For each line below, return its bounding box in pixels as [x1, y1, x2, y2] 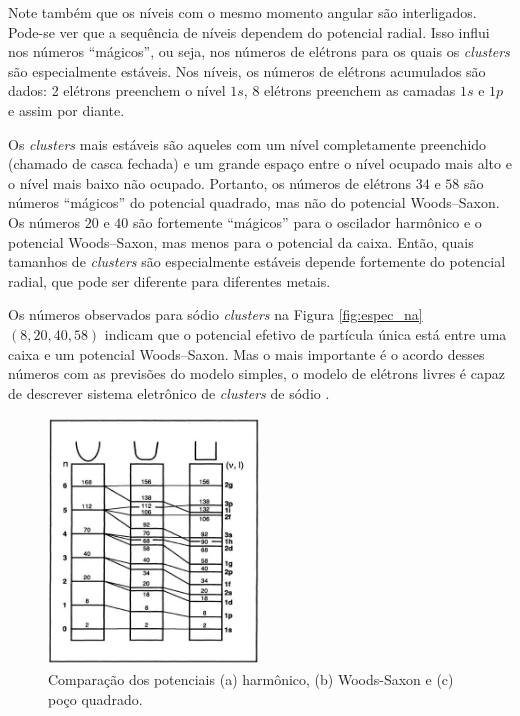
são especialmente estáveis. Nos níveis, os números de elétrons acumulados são [8, 60, 486, 81]
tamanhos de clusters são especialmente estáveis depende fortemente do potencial [8, 251, 506, 272]
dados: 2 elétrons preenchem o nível [8, 80, 226, 101]
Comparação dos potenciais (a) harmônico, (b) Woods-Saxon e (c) [48, 668, 454, 689]
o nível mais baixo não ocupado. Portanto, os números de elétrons [8, 172, 412, 193]
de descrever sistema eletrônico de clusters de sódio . [8, 382, 330, 403]
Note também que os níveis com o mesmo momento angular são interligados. [8, 2, 477, 22]
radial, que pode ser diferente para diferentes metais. [8, 270, 331, 291]
